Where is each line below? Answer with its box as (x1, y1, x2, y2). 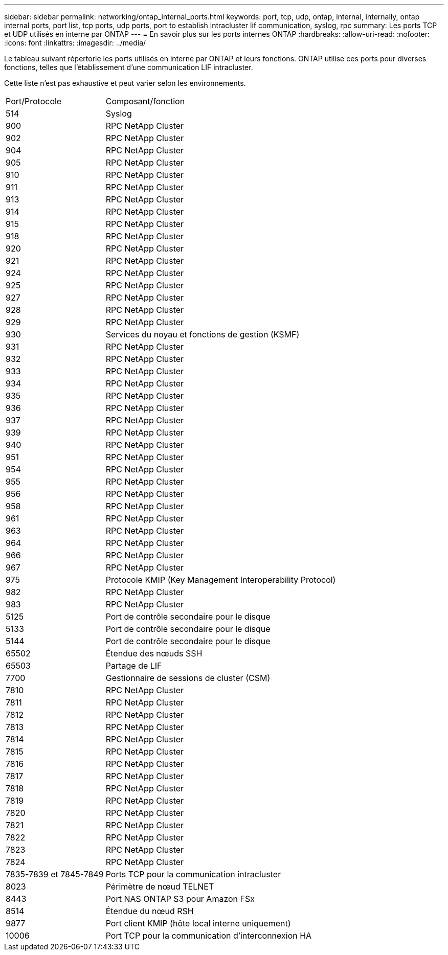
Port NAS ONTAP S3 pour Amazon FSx (105, 894, 255, 904)
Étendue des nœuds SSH (105, 648, 203, 658)
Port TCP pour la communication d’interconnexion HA (105, 930, 312, 941)
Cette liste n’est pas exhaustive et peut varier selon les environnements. (4, 79, 246, 87)
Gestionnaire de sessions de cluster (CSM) (105, 673, 271, 683)
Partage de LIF (105, 661, 162, 671)
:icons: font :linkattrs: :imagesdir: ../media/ (4, 38, 146, 47)
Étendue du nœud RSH (105, 906, 194, 916)
